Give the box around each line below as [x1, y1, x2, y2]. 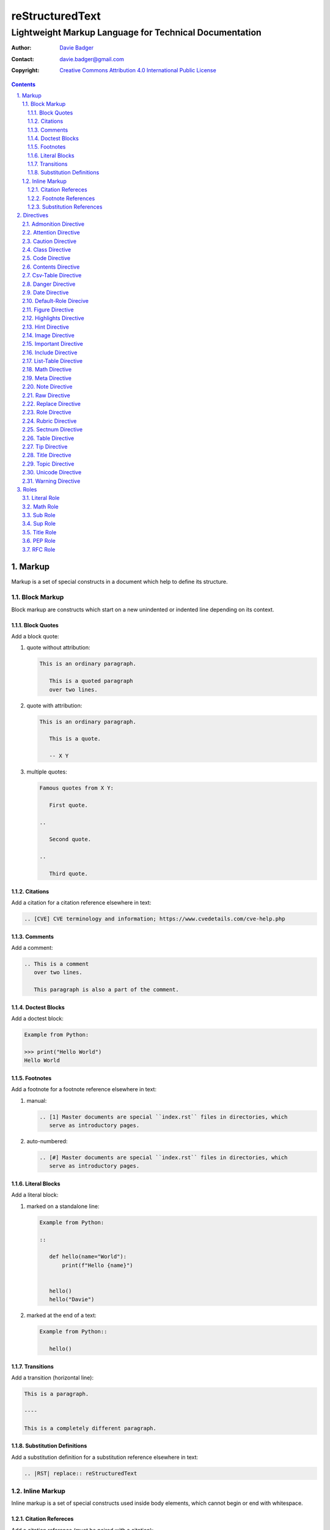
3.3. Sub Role [22, 512, 56, 519]
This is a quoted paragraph [49, 677, 134, 685]
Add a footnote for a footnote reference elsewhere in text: [11, 1086, 157, 1093]
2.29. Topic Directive [22, 460, 75, 468]
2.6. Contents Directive [22, 263, 80, 271]
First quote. [49, 802, 89, 808]
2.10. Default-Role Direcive [22, 297, 89, 305]
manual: [26, 1097, 47, 1104]
